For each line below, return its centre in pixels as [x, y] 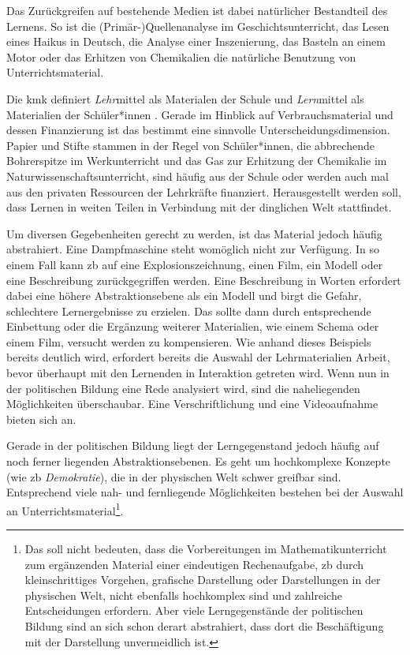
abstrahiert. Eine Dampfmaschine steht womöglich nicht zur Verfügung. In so [193, 249]
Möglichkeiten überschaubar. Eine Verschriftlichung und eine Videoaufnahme [192, 404]
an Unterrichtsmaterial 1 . [65, 509]
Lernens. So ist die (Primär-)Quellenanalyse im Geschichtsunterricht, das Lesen [198, 26]
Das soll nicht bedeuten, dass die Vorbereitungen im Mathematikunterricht [206, 549]
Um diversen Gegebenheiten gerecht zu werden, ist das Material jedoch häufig [194, 233]
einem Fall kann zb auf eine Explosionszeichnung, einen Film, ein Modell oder [195, 264]
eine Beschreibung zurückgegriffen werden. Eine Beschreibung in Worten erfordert [204, 280]
